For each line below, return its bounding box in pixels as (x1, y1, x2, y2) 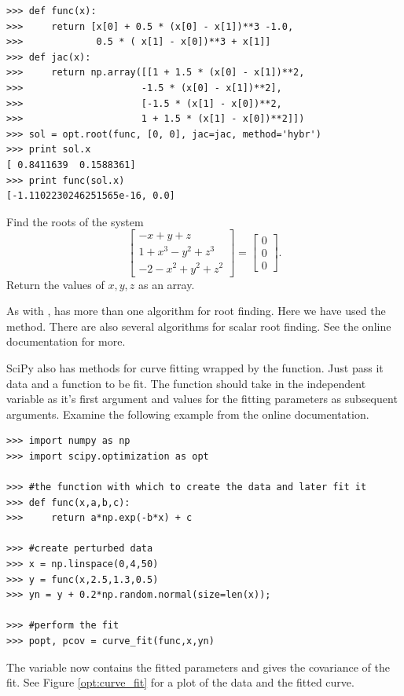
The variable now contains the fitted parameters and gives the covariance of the (6, 658, 391, 675)
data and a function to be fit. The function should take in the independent (6, 375, 366, 391)
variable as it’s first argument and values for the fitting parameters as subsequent (6, 390, 398, 407)
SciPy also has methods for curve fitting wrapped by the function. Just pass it (6, 359, 384, 375)
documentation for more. (6, 333, 126, 350)
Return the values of (6, 276, 105, 292)
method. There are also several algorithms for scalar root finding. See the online (6, 317, 391, 334)
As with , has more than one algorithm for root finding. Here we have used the (6, 302, 386, 319)
